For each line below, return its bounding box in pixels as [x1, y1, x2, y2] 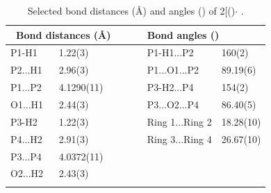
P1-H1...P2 [147, 45, 194, 60]
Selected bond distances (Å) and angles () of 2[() [27, 3, 236, 17]
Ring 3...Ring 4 [147, 131, 212, 146]
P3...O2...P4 [147, 96, 199, 111]
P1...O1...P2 [147, 62, 199, 77]
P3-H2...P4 [147, 80, 194, 94]
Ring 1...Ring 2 [147, 114, 212, 128]
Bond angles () [147, 27, 220, 42]
